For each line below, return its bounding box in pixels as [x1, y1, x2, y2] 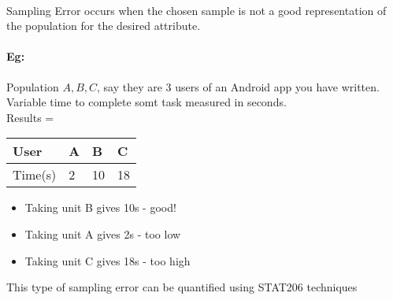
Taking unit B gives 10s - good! [24, 199, 176, 216]
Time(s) [13, 165, 57, 184]
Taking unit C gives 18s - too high [24, 252, 191, 269]
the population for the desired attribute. [6, 17, 201, 34]
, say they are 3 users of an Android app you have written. [97, 78, 380, 94]
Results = [6, 109, 54, 125]
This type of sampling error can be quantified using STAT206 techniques [6, 279, 358, 295]
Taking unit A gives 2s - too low [24, 225, 181, 242]
